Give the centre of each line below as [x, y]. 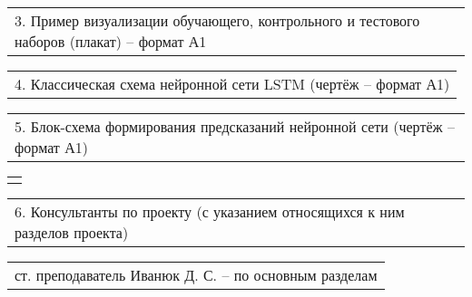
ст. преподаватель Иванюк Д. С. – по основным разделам [196, 275]
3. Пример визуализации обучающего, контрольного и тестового [217, 20]
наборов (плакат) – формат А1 [111, 41]
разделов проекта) [72, 232]
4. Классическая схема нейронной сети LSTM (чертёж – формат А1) [232, 84]
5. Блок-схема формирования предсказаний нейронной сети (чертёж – [235, 126]
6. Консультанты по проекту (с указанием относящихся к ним [210, 211]
